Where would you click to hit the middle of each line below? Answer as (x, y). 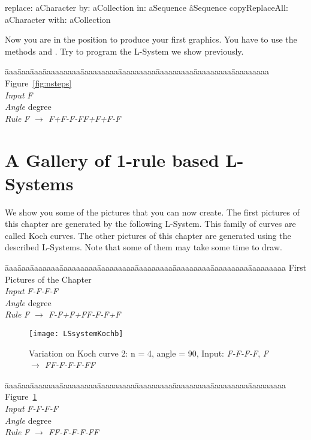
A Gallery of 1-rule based (112, 159)
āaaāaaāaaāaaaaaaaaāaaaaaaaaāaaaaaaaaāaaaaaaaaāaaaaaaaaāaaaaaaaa (137, 71)
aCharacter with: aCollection (58, 19)
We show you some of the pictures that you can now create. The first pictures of (153, 212)
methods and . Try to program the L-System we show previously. (124, 51)
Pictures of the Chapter (48, 279)
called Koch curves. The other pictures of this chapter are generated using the (148, 235)
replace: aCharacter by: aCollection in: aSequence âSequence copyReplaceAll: (147, 7)
